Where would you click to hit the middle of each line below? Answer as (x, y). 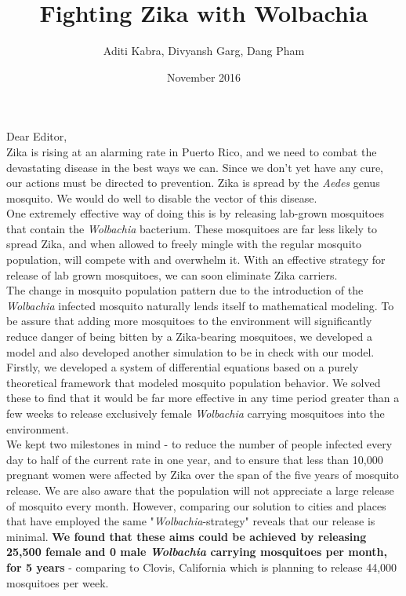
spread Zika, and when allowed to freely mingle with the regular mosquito (184, 244)
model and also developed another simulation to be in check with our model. (190, 351)
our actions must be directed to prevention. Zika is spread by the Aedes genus (193, 183)
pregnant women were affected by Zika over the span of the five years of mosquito (203, 475)
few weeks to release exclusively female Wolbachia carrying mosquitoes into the (196, 413)
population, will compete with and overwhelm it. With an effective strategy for (196, 260)
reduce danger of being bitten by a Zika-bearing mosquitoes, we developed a (189, 336)
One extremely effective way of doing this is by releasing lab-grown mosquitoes (195, 213)
